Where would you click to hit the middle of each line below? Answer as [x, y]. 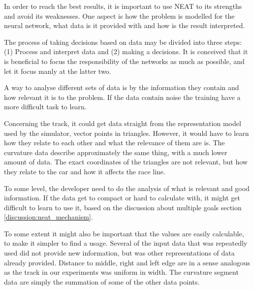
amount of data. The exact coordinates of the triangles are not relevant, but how [126, 162]
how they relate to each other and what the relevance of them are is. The [114, 143]
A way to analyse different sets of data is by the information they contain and [122, 87]
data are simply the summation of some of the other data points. [102, 281]
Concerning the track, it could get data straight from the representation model [123, 123]
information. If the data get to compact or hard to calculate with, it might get [122, 198]
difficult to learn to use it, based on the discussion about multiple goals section [123, 207]
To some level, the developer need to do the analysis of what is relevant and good [127, 188]
